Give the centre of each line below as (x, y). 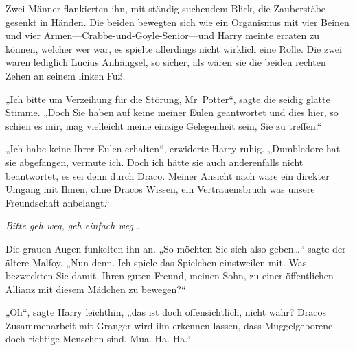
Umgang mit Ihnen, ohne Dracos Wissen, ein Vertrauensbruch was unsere (160, 189)
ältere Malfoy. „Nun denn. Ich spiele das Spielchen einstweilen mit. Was (156, 262)
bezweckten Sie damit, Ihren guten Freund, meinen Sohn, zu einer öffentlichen (170, 276)
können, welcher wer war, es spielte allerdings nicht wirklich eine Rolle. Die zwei (174, 48)
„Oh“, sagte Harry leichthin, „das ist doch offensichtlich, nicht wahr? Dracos (166, 312)
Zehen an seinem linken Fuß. (66, 75)
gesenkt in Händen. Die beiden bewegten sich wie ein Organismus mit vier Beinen (177, 22)
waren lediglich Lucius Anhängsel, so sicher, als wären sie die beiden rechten (166, 62)
